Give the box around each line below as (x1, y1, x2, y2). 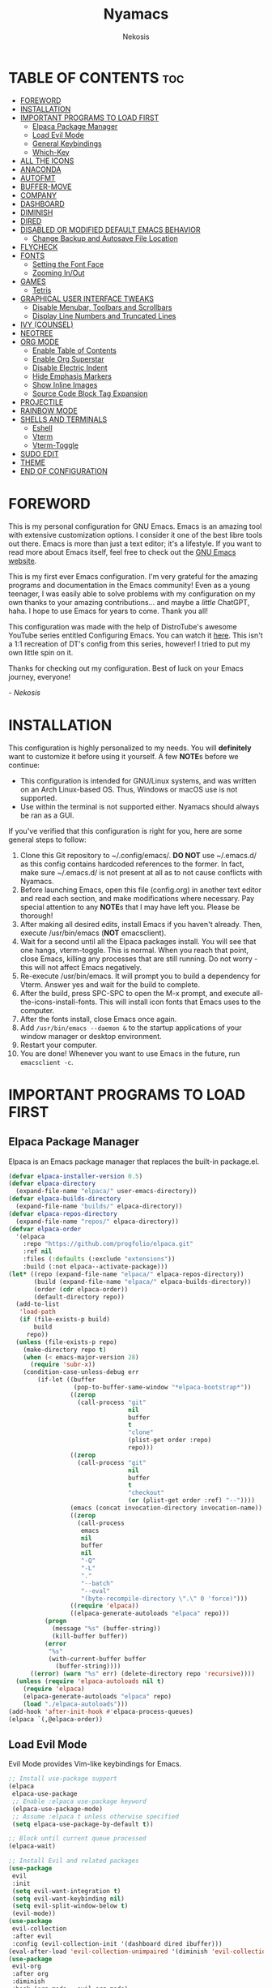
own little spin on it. (8, 647, 74, 657)
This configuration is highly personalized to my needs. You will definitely (8, 743, 252, 753)
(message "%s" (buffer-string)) (51, 1625, 161, 1633)
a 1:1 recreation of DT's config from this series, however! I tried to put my (8, 638, 251, 649)
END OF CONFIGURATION (19, 466, 108, 475)
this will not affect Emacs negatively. (19, 962, 142, 972)
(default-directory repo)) (33, 1293, 125, 1301)
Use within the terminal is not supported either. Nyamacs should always (19, 801, 260, 811)
